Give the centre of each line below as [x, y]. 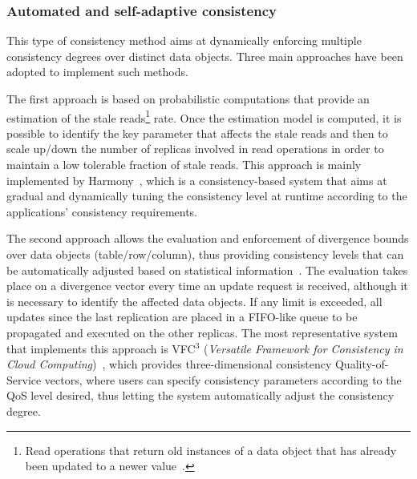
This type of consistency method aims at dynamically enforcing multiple [184, 40]
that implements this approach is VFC [101, 348]
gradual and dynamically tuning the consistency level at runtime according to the [207, 196]
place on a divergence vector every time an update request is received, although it [207, 286]
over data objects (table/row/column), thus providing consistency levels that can [205, 254]
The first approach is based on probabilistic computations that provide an [188, 99]
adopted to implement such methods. [97, 72]
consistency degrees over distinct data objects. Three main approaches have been [205, 56]
